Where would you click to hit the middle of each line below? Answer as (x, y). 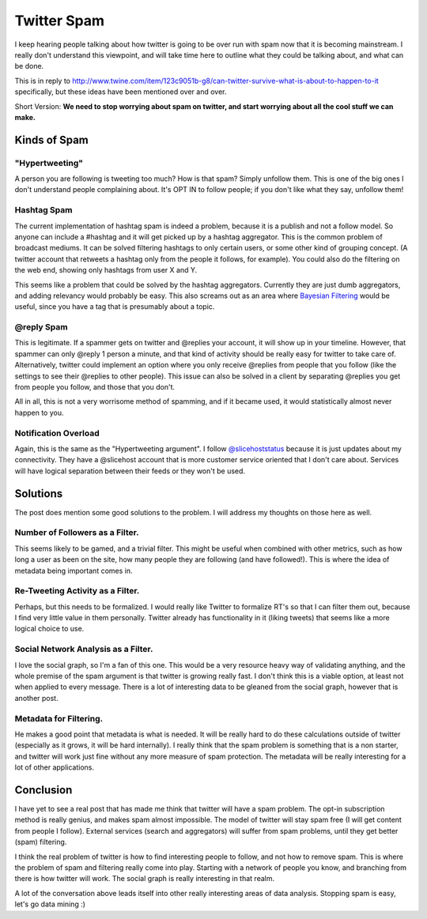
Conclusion (43, 790)
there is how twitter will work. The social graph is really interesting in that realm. (145, 879)
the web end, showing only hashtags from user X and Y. (106, 270)
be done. (29, 66)
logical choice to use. (49, 629)
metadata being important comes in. (74, 571)
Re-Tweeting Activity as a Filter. (77, 591)
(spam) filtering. (41, 842)
